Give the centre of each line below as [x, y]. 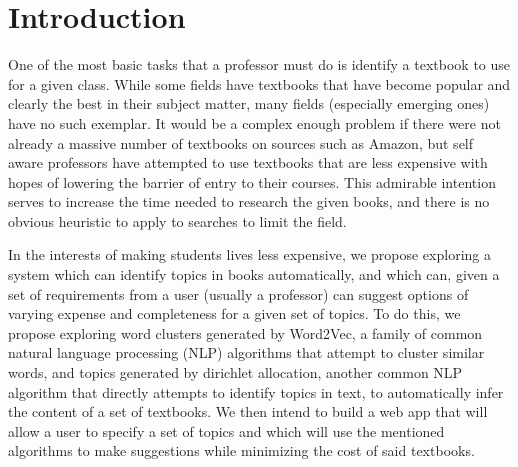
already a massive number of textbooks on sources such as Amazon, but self [241, 142]
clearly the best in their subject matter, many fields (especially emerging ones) [249, 103]
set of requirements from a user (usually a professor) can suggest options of [238, 293]
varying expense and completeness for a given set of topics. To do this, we [234, 313]
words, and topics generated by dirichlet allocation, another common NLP [235, 372]
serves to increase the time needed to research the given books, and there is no [249, 201]
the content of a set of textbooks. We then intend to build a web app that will [248, 411]
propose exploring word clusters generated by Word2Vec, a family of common [245, 332]
